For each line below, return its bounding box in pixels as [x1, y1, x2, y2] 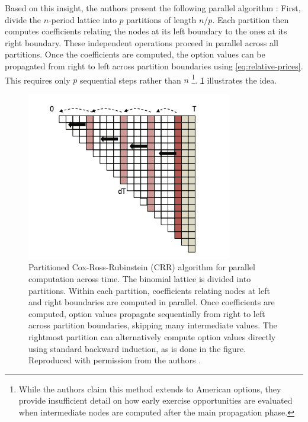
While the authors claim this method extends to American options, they [18, 382, 281, 395]
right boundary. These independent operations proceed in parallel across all [5, 36, 278, 49]
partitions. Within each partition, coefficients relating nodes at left [28, 284, 270, 296]
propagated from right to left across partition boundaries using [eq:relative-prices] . [5, 59, 303, 72]
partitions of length [126, 13, 197, 25]
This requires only [5, 73, 70, 86]
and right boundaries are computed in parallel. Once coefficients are [28, 296, 275, 308]
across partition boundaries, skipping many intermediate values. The [28, 319, 277, 331]
